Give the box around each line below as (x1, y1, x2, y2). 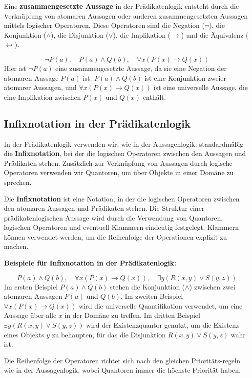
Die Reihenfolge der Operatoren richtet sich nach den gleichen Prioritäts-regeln (4, 355, 241, 365)
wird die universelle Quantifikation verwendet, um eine (79, 300, 243, 311)
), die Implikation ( (113, 29, 171, 40)
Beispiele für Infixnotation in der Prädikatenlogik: (4, 258, 177, 268)
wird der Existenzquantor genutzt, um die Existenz (86, 320, 239, 330)
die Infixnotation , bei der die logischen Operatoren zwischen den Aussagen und (4, 148, 246, 158)
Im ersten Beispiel (4, 281, 58, 291)
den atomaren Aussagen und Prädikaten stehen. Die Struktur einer (4, 203, 205, 213)
